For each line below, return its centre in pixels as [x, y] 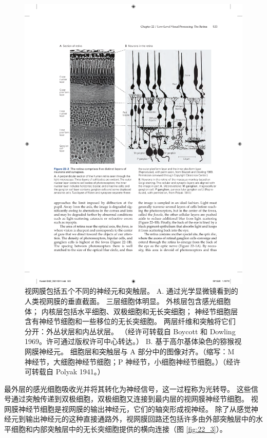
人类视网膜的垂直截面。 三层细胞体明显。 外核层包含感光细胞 [128, 301]
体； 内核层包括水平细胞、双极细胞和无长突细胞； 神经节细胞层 [131, 311]
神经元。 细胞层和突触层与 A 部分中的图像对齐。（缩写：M [137, 351]
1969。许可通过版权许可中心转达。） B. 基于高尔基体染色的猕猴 [130, 341]
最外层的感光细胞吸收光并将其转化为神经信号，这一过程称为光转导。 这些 [128, 388]
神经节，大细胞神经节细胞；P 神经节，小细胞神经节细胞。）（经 [129, 361]
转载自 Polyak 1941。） [68, 372]
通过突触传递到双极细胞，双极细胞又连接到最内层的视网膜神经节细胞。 [130, 399]
